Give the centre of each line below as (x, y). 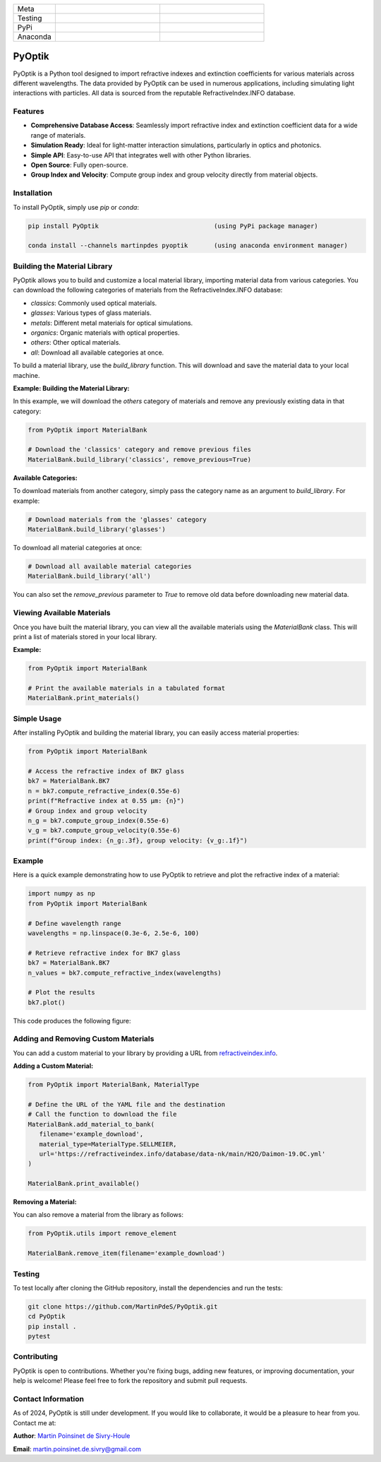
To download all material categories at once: (78, 548)
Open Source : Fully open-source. (79, 165)
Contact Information (49, 1399)
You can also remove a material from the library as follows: (98, 1215)
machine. (26, 375)
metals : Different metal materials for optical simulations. (112, 323)
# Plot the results (61, 993)
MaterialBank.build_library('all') (89, 576)
